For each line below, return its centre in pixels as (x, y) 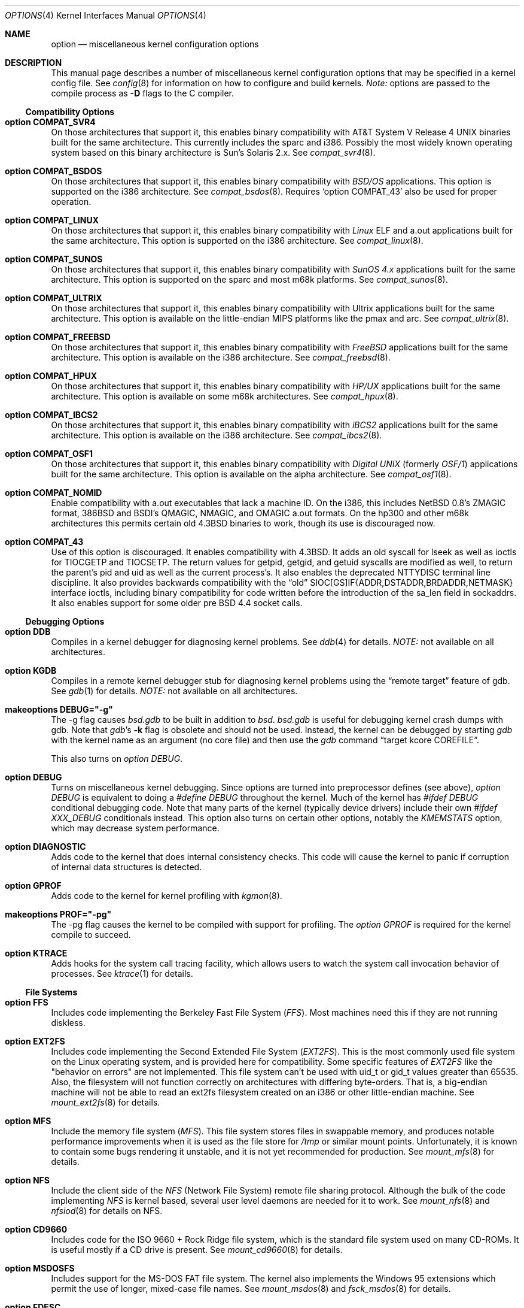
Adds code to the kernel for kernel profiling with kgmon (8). (167, 896)
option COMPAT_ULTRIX (54, 298)
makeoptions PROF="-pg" (58, 914)
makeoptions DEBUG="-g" (59, 709)
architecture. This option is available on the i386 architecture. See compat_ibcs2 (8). (217, 435)
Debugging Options (65, 621)
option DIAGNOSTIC (45, 847)
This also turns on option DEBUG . (117, 759)
